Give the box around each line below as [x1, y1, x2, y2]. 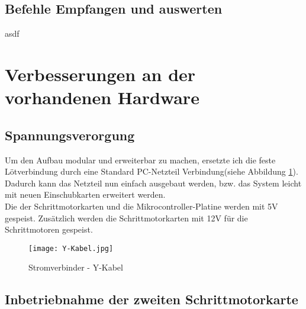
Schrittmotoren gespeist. [5, 223, 93, 236]
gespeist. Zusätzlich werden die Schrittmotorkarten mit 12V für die [5, 211, 248, 224]
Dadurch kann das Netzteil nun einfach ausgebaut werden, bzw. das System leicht [5, 176, 302, 189]
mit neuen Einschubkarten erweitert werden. [5, 188, 166, 201]
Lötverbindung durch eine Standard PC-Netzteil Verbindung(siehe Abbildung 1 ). [5, 165, 298, 178]
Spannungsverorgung [5, 125, 135, 144]
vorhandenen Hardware [5, 85, 199, 110]
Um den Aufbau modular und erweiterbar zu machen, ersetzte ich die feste [5, 153, 276, 166]
